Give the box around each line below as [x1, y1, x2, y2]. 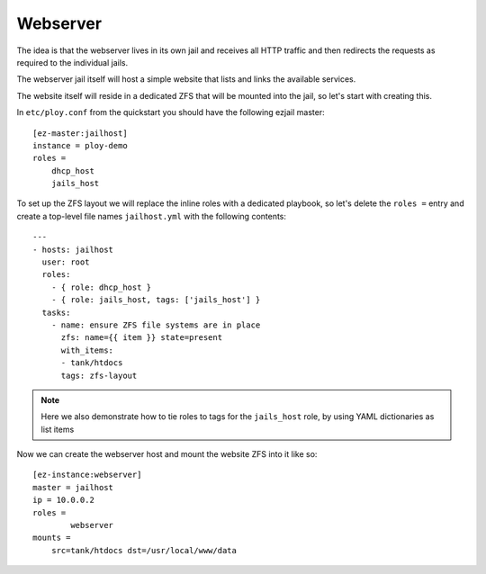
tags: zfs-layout [60, 370, 138, 381]
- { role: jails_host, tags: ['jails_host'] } [50, 295, 261, 305]
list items [40, 424, 75, 435]
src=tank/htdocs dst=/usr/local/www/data [50, 545, 238, 555]
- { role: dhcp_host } [50, 282, 152, 292]
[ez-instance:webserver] [32, 470, 142, 480]
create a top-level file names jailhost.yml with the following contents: [16, 211, 287, 221]
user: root [41, 257, 90, 267]
